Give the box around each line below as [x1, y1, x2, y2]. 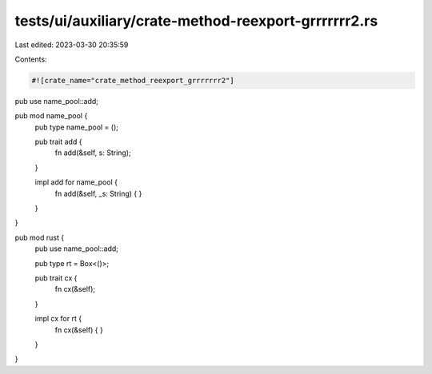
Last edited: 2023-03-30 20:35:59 [14, 40, 129, 50]
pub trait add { [34, 137, 82, 147]
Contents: [14, 54, 47, 64]
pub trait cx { [34, 273, 78, 283]
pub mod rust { [14, 233, 64, 242]
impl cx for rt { [34, 314, 82, 324]
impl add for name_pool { [34, 177, 118, 187]
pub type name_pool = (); [34, 122, 119, 132]
